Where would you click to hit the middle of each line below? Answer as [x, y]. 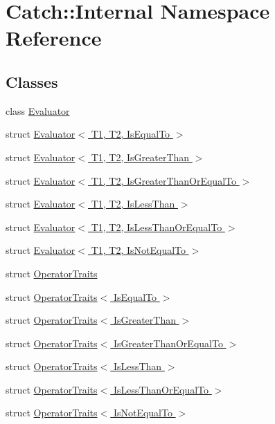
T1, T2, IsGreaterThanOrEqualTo [163, 180]
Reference [54, 38]
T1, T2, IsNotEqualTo [139, 250]
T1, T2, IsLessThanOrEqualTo [157, 227]
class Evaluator [38, 110]
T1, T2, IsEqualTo [131, 134]
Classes [32, 81]
